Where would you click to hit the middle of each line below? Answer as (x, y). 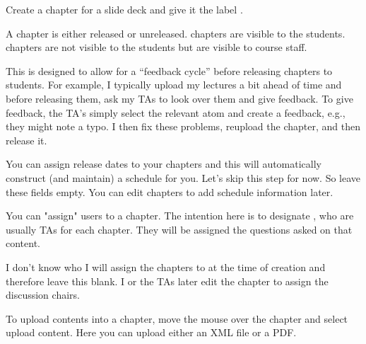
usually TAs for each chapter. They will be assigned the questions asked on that (179, 229)
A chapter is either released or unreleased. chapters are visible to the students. (176, 33)
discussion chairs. (43, 295)
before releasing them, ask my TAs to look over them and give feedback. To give (179, 98)
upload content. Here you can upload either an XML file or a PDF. (151, 332)
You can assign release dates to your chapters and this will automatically (164, 164)
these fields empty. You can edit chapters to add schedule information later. (170, 191)
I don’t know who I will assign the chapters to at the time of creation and (166, 266)
